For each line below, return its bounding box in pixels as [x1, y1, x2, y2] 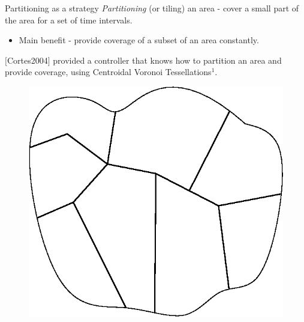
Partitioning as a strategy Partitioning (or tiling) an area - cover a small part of [5, 2, 299, 14]
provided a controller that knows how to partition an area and [53, 53, 282, 66]
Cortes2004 [7, 53, 48, 66]
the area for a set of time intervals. [5, 13, 133, 26]
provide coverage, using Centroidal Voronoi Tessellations [5, 65, 212, 78]
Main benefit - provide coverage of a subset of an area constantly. [19, 34, 259, 46]
